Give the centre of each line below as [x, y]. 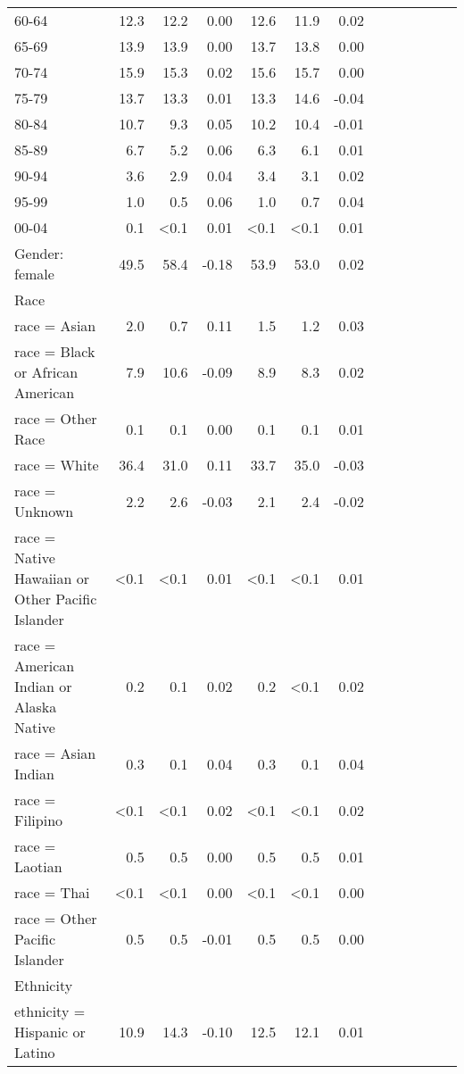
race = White [57, 465]
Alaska [36, 707]
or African [46, 372]
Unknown [44, 511]
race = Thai [52, 892]
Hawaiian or [52, 578]
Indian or [43, 686]
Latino [35, 1052]
